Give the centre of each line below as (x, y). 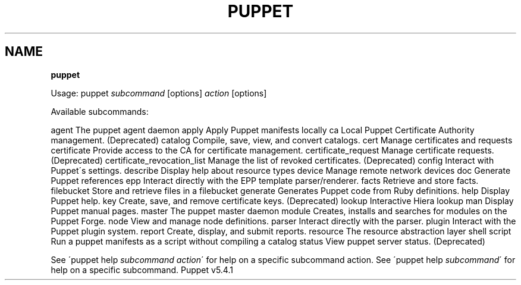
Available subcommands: (100, 111)
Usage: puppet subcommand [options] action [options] (159, 93)
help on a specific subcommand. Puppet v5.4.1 (142, 270)
